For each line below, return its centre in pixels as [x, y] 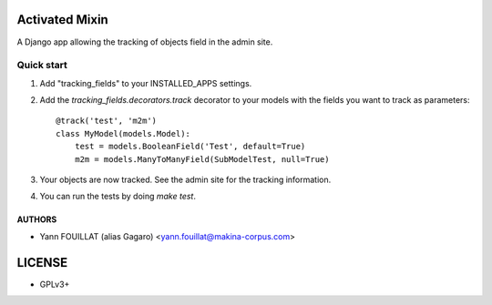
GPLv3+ [55, 284]
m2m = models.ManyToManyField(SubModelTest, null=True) [202, 159]
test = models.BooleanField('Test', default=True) [190, 147]
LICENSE [42, 263]
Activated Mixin [62, 20]
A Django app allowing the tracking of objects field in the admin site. [145, 42]
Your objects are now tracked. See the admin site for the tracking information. [185, 179]
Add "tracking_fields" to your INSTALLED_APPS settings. [146, 83]
